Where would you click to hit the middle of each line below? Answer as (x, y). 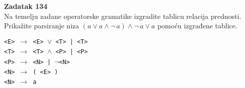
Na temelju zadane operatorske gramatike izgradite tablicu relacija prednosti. (123, 16)
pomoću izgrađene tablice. (197, 26)
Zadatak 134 (26, 6)
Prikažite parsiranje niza (42, 26)
